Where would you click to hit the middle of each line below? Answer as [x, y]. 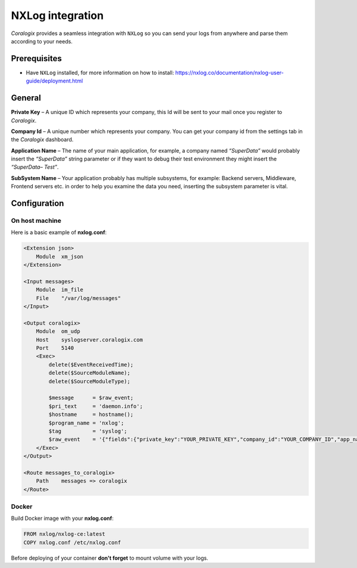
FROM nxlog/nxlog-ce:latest [64, 534]
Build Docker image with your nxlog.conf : [62, 518]
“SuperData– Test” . [35, 167]
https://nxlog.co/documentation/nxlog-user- [229, 72]
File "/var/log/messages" [79, 298]
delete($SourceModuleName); [90, 373]
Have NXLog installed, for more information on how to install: [100, 72]
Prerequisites [36, 59]
